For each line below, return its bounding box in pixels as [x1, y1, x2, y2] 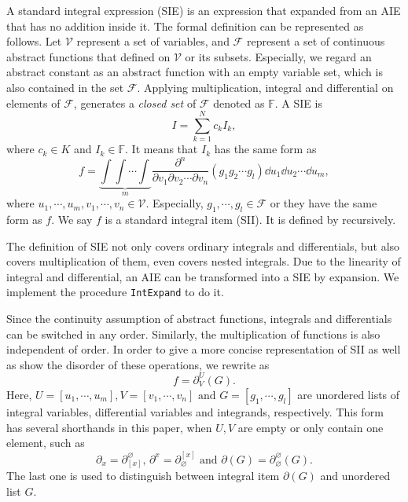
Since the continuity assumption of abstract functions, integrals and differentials [6, 310, 392, 327]
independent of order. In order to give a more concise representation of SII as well [6, 341, 401, 357]
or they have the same [270, 195, 377, 211]
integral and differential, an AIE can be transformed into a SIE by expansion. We [6, 268, 399, 284]
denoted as [213, 94, 265, 111]
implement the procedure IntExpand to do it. [6, 284, 224, 300]
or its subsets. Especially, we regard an [185, 48, 372, 64]
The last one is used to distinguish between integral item [6, 467, 280, 484]
